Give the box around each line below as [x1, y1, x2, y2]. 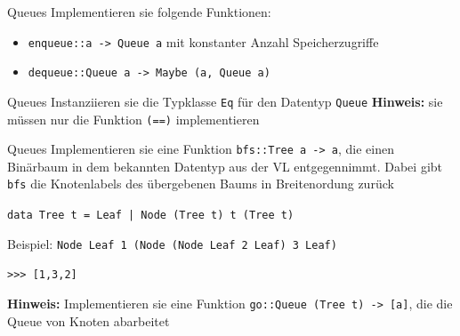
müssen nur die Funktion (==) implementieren [7, 109, 260, 128]
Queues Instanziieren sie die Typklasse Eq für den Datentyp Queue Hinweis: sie [7, 92, 443, 110]
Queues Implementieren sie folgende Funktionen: [7, 3, 271, 20]
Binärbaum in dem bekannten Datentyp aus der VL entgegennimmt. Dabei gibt [7, 156, 443, 175]
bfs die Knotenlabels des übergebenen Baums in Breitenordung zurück [7, 174, 394, 193]
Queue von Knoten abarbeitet [7, 311, 170, 330]
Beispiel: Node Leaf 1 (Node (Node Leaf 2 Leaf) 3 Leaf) [7, 234, 337, 252]
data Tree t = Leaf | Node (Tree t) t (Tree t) [7, 209, 295, 222]
